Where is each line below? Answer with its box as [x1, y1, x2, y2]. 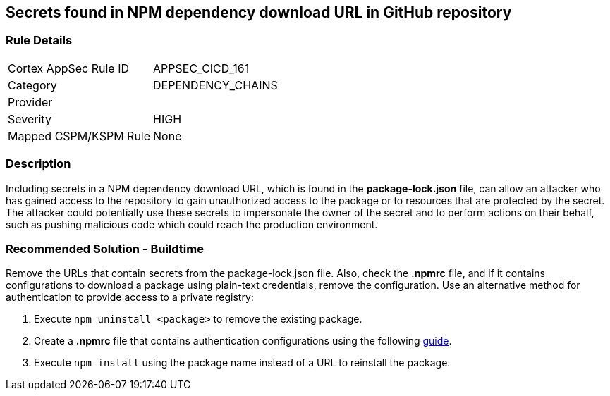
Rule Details [6, 33, 73, 48]
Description [6, 156, 71, 171]
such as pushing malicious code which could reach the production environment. [6, 218, 378, 230]
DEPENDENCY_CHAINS [153, 78, 278, 92]
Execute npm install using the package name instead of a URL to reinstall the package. [34, 357, 451, 369]
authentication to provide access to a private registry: [6, 291, 254, 304]
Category [8, 78, 57, 92]
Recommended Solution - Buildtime [6, 241, 204, 256]
